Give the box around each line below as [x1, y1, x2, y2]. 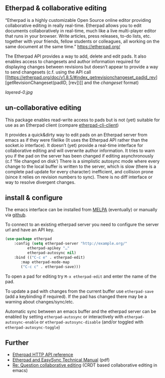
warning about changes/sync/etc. [5, 299, 74, 304]
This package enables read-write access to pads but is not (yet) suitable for [5, 117, 160, 123]
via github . [5, 212, 27, 218]
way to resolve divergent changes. [5, 179, 76, 185]
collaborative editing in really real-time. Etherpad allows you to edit [5, 22, 142, 28]
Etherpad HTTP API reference [12, 352, 73, 358]
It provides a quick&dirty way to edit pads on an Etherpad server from [5, 132, 148, 138]
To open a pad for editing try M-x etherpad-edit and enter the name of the [5, 273, 157, 279]
